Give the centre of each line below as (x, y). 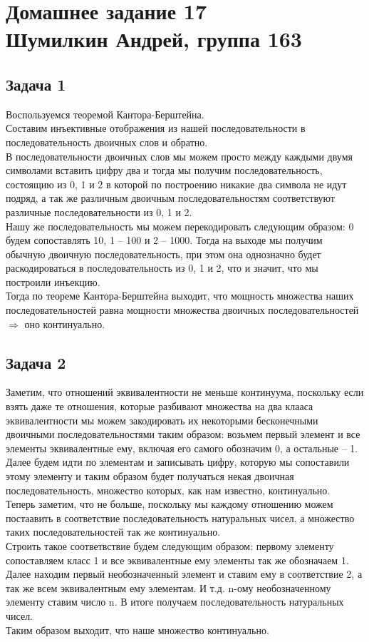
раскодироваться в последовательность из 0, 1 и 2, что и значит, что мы (162, 268)
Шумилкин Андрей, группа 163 (154, 39)
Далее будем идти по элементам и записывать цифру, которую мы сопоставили (178, 462)
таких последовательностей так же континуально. (113, 532)
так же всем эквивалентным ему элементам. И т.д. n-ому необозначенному (168, 587)
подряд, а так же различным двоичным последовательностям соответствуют (170, 198)
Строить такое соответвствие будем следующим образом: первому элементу (170, 546)
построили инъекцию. (53, 281)
